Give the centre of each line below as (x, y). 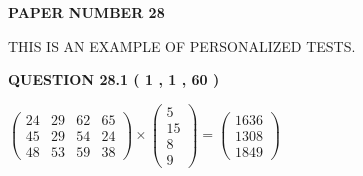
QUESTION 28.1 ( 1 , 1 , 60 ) (114, 79)
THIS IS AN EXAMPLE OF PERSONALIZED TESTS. (182, 45)
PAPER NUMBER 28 (86, 12)
